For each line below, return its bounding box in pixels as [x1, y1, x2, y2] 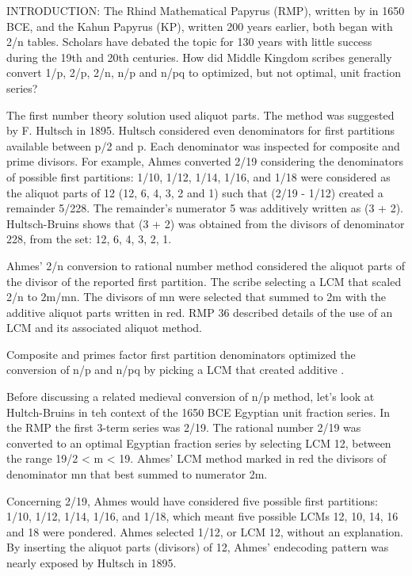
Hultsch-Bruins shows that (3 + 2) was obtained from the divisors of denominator [6, 215, 405, 231]
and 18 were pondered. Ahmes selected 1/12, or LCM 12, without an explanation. [6, 523, 403, 540]
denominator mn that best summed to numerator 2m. [6, 466, 268, 483]
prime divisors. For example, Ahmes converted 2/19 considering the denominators [6, 153, 403, 170]
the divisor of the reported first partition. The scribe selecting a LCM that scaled [6, 273, 402, 289]
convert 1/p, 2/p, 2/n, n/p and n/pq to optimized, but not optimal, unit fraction [6, 64, 401, 81]
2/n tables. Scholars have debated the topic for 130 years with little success [6, 33, 372, 50]
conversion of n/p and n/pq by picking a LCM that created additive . [6, 361, 345, 378]
